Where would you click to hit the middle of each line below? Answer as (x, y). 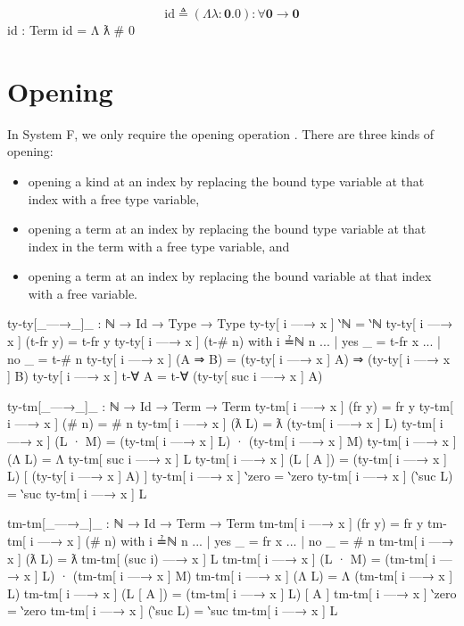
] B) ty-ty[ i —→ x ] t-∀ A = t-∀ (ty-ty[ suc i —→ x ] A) (165, 376)
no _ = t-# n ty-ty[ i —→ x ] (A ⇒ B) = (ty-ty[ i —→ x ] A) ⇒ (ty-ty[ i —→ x (229, 358)
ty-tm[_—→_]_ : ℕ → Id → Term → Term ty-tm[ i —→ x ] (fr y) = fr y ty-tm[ (230, 405)
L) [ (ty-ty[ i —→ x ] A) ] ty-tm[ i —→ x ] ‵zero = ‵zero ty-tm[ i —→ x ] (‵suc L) (230, 476)
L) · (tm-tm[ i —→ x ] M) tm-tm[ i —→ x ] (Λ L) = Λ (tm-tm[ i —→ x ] (248, 576)
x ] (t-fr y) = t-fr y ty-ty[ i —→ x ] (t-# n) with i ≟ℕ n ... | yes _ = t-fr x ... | (224, 341)
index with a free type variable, (114, 198)
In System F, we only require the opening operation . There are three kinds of (221, 133)
